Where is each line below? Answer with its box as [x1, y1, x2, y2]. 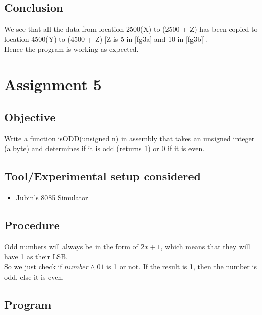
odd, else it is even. [4, 271, 64, 282]
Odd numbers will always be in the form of [4, 241, 138, 251]
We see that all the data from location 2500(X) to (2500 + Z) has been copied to [4, 24, 258, 34]
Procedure [4, 217, 60, 233]
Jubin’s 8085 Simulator [16, 192, 88, 202]
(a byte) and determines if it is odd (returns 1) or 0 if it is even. [4, 143, 205, 154]
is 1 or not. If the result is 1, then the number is [106, 261, 257, 271]
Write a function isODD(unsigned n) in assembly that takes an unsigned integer [4, 133, 255, 143]
